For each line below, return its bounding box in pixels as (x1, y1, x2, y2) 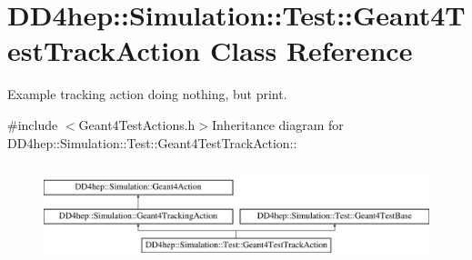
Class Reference (209, 32, 413, 69)
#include (7, 115, 58, 134)
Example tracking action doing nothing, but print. (7, 85, 287, 104)
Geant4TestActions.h (78, 115, 196, 134)
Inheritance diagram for (212, 115, 344, 134)
